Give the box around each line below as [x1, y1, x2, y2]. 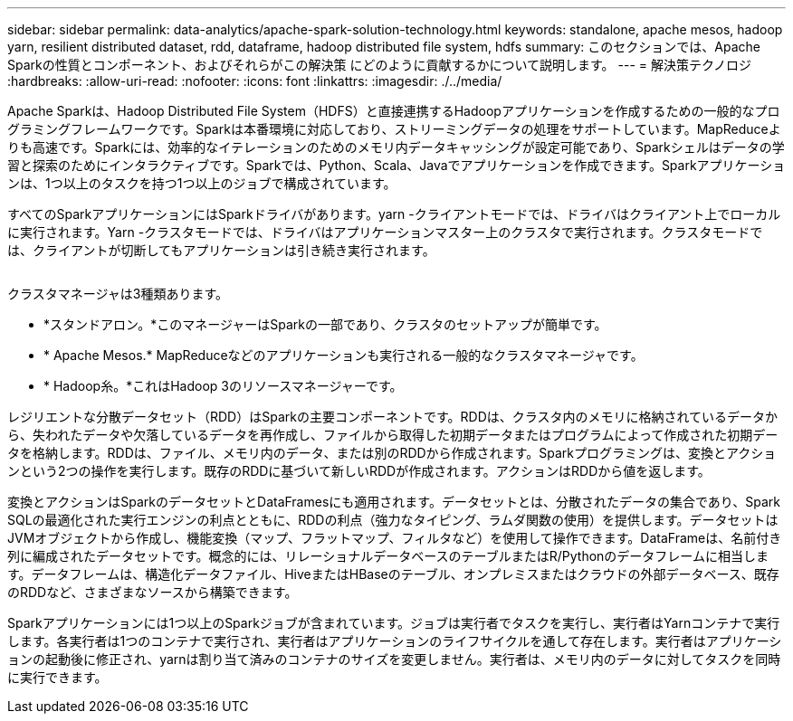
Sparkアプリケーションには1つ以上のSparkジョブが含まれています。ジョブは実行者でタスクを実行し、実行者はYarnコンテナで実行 [7, 615, 780, 631]
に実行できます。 [7, 669, 108, 685]
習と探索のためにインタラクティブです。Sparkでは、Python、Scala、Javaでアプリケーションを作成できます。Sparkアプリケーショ [7, 157, 786, 173]
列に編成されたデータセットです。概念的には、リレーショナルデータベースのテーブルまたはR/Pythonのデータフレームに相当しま [7, 548, 769, 564]
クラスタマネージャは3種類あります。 [7, 286, 228, 301]
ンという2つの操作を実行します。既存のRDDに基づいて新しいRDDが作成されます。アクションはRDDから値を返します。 [7, 463, 711, 479]
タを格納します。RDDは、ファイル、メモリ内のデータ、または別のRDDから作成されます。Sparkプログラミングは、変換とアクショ [7, 445, 777, 460]
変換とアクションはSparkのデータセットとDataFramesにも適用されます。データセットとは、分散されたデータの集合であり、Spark [7, 494, 780, 509]
